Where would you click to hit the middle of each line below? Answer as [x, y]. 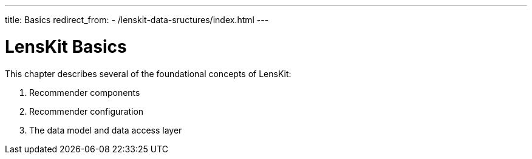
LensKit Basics [66, 46]
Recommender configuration [87, 111]
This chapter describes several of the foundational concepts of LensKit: [148, 73]
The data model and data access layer [106, 130]
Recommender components [85, 92]
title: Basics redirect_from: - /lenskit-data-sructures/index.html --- [137, 20]
